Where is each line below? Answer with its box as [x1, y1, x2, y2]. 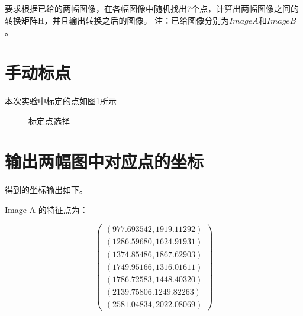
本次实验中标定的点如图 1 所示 [5, 94, 117, 107]
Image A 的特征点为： [5, 203, 88, 215]
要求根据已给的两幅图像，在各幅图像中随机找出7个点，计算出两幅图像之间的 [5, 2, 299, 14]
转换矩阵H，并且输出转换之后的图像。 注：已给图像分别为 [5, 14, 230, 26]
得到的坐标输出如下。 [5, 183, 88, 196]
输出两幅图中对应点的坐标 [5, 149, 204, 173]
